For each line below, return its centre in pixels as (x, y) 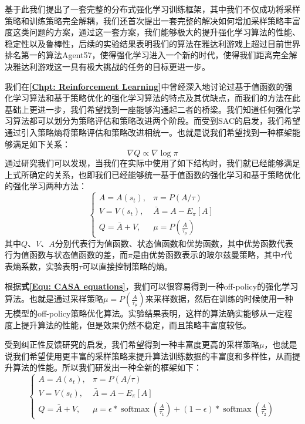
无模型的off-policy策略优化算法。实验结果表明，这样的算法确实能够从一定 (145, 313)
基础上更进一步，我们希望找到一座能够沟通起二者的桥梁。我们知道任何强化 (148, 109)
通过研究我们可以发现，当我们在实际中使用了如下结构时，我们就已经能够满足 (152, 163)
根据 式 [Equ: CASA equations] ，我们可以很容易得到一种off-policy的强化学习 (152, 286)
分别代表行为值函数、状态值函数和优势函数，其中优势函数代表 (174, 243)
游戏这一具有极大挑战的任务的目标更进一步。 (123, 66)
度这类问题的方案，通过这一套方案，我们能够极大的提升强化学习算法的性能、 (152, 32)
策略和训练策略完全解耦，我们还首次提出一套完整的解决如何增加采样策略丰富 (152, 20)
